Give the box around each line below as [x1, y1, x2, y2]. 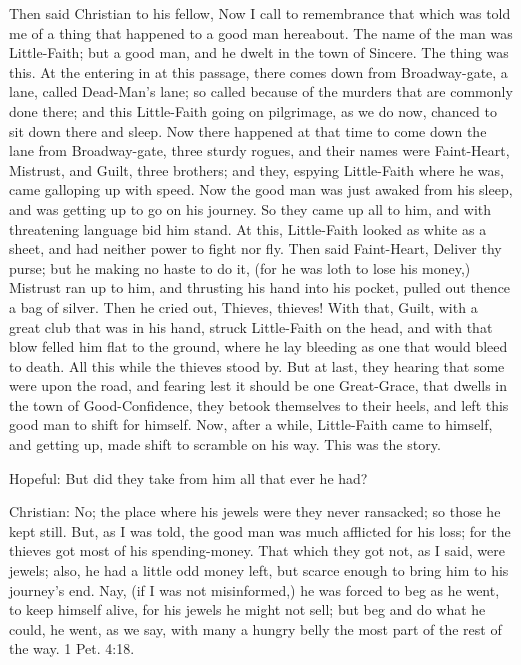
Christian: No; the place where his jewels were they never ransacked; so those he [9, 501, 501, 522]
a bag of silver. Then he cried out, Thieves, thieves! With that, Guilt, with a [9, 296, 478, 317]
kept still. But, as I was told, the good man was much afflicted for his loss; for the [9, 520, 511, 541]
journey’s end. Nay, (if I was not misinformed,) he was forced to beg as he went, [9, 579, 500, 600]
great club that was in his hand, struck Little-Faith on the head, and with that [9, 316, 493, 337]
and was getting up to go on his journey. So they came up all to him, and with [9, 198, 492, 219]
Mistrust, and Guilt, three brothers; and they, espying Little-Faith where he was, [9, 159, 504, 180]
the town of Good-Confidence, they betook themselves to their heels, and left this [9, 394, 509, 415]
